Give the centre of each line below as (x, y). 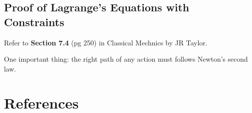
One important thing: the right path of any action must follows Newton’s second (126, 59)
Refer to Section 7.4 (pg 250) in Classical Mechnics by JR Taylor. (106, 42)
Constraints (34, 21)
